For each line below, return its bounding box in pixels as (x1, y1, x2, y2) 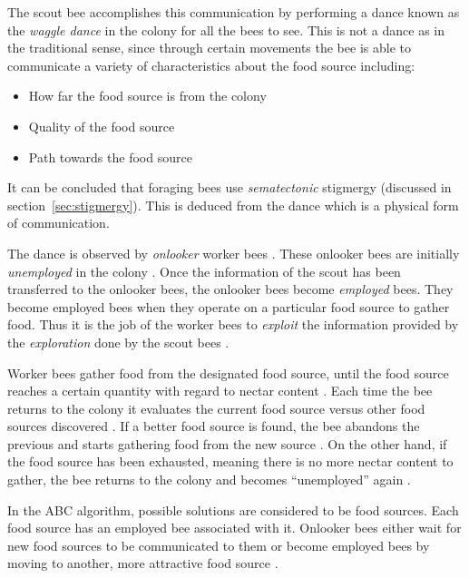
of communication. (7, 213, 110, 232)
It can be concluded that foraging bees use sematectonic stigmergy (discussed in (7, 178, 452, 197)
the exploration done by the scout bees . (7, 332, 230, 351)
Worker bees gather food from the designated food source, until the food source (7, 363, 449, 382)
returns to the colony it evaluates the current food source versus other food (7, 398, 425, 417)
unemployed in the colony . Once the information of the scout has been (7, 261, 401, 280)
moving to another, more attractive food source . (7, 554, 278, 573)
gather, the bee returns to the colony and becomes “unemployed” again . (7, 470, 411, 489)
